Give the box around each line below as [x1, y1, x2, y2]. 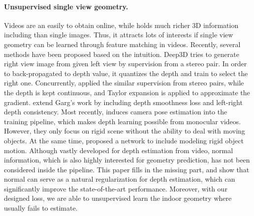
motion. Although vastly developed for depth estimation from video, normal [4, 145, 233, 155]
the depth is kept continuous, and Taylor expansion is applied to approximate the [4, 87, 250, 97]
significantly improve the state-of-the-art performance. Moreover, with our [4, 183, 227, 193]
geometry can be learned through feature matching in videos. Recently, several [4, 39, 241, 49]
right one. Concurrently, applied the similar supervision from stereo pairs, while [4, 78, 244, 88]
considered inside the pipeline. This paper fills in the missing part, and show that [4, 164, 250, 174]
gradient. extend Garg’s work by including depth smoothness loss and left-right [4, 97, 243, 107]
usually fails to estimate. [4, 203, 78, 213]
